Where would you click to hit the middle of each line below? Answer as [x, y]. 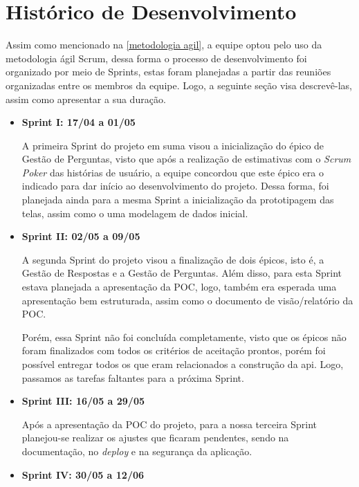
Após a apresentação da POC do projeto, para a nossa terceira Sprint [169, 424]
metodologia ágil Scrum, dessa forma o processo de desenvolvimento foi [156, 58]
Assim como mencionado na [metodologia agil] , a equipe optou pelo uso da [164, 45]
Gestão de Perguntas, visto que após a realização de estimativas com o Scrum [186, 159]
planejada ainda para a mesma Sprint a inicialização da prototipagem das [178, 200]
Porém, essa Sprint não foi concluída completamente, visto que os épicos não [184, 337]
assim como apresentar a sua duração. [86, 99]
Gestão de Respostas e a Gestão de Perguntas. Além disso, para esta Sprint [182, 273]
